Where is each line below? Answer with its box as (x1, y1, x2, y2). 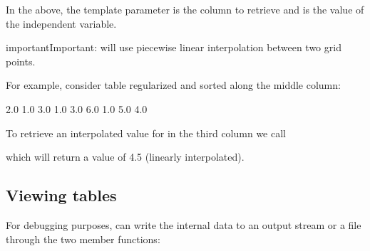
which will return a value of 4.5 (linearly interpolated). (6, 149, 245, 164)
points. (6, 53, 36, 68)
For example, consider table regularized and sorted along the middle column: (6, 78, 341, 92)
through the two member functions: (6, 231, 160, 246)
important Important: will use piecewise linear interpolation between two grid (6, 40, 341, 55)
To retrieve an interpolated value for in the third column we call (6, 125, 286, 140)
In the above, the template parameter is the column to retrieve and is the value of (6, 2, 364, 16)
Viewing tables (6, 184, 117, 206)
